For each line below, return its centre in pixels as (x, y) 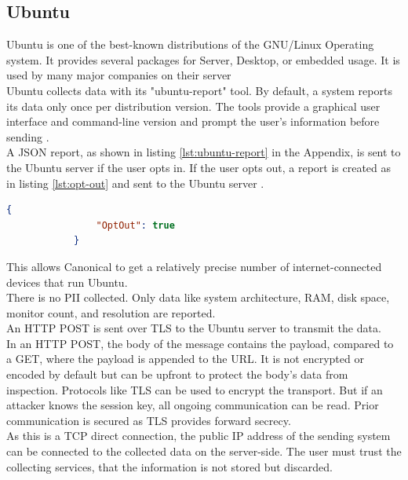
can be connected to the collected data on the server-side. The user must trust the (204, 451)
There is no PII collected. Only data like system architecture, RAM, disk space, (198, 297)
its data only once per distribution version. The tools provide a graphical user (193, 106)
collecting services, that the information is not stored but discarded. (169, 466)
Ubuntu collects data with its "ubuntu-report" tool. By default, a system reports (199, 90)
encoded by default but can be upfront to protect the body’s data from (177, 374)
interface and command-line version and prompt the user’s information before (193, 121)
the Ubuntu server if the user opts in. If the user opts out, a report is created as (199, 167)
